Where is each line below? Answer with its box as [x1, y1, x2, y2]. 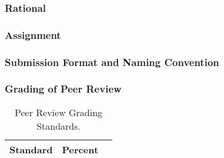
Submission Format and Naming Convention [5, 54, 219, 69]
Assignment [5, 27, 61, 42]
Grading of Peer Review [5, 81, 122, 96]
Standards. [36, 119, 81, 133]
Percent [62, 142, 99, 156]
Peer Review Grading [15, 105, 103, 119]
